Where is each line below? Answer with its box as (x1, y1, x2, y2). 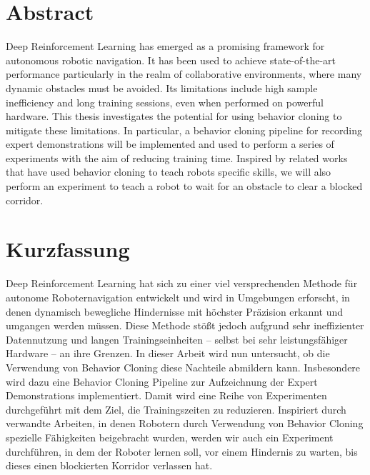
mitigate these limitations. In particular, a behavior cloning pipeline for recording (6, 122, 362, 137)
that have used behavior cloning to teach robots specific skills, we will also (6, 164, 331, 179)
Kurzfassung (6, 234, 130, 264)
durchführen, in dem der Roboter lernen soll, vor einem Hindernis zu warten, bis (6, 444, 358, 459)
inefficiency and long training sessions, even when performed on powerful (6, 94, 324, 109)
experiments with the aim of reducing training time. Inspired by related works (6, 150, 348, 165)
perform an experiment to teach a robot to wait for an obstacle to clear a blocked (6, 179, 363, 194)
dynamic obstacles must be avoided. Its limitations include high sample (6, 80, 318, 95)
